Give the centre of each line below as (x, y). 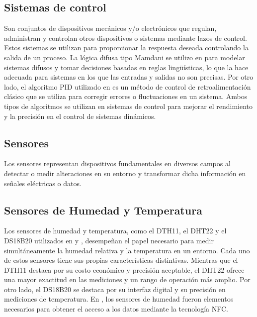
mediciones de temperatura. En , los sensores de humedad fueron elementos (119, 299)
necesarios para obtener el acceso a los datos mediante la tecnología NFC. (116, 309)
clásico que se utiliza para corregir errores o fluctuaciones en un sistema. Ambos (126, 96)
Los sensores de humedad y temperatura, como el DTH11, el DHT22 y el (115, 231)
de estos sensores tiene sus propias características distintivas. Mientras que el (121, 260)
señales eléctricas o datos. (43, 183)
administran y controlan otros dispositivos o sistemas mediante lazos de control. (126, 38)
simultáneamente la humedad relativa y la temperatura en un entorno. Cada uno (127, 250)
